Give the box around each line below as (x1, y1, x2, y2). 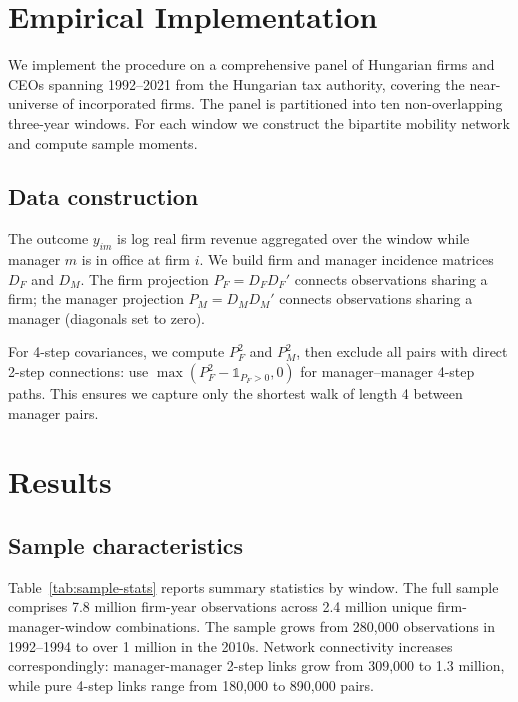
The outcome (8, 228, 89, 249)
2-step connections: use (8, 361, 149, 382)
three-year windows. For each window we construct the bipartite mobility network (8, 112, 510, 133)
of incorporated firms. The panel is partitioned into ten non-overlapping (62, 93, 503, 114)
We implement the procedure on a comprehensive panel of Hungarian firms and (8, 54, 495, 75)
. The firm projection (80, 268, 209, 289)
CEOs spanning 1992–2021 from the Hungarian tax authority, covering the (8, 73, 465, 94)
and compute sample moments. (8, 132, 198, 153)
